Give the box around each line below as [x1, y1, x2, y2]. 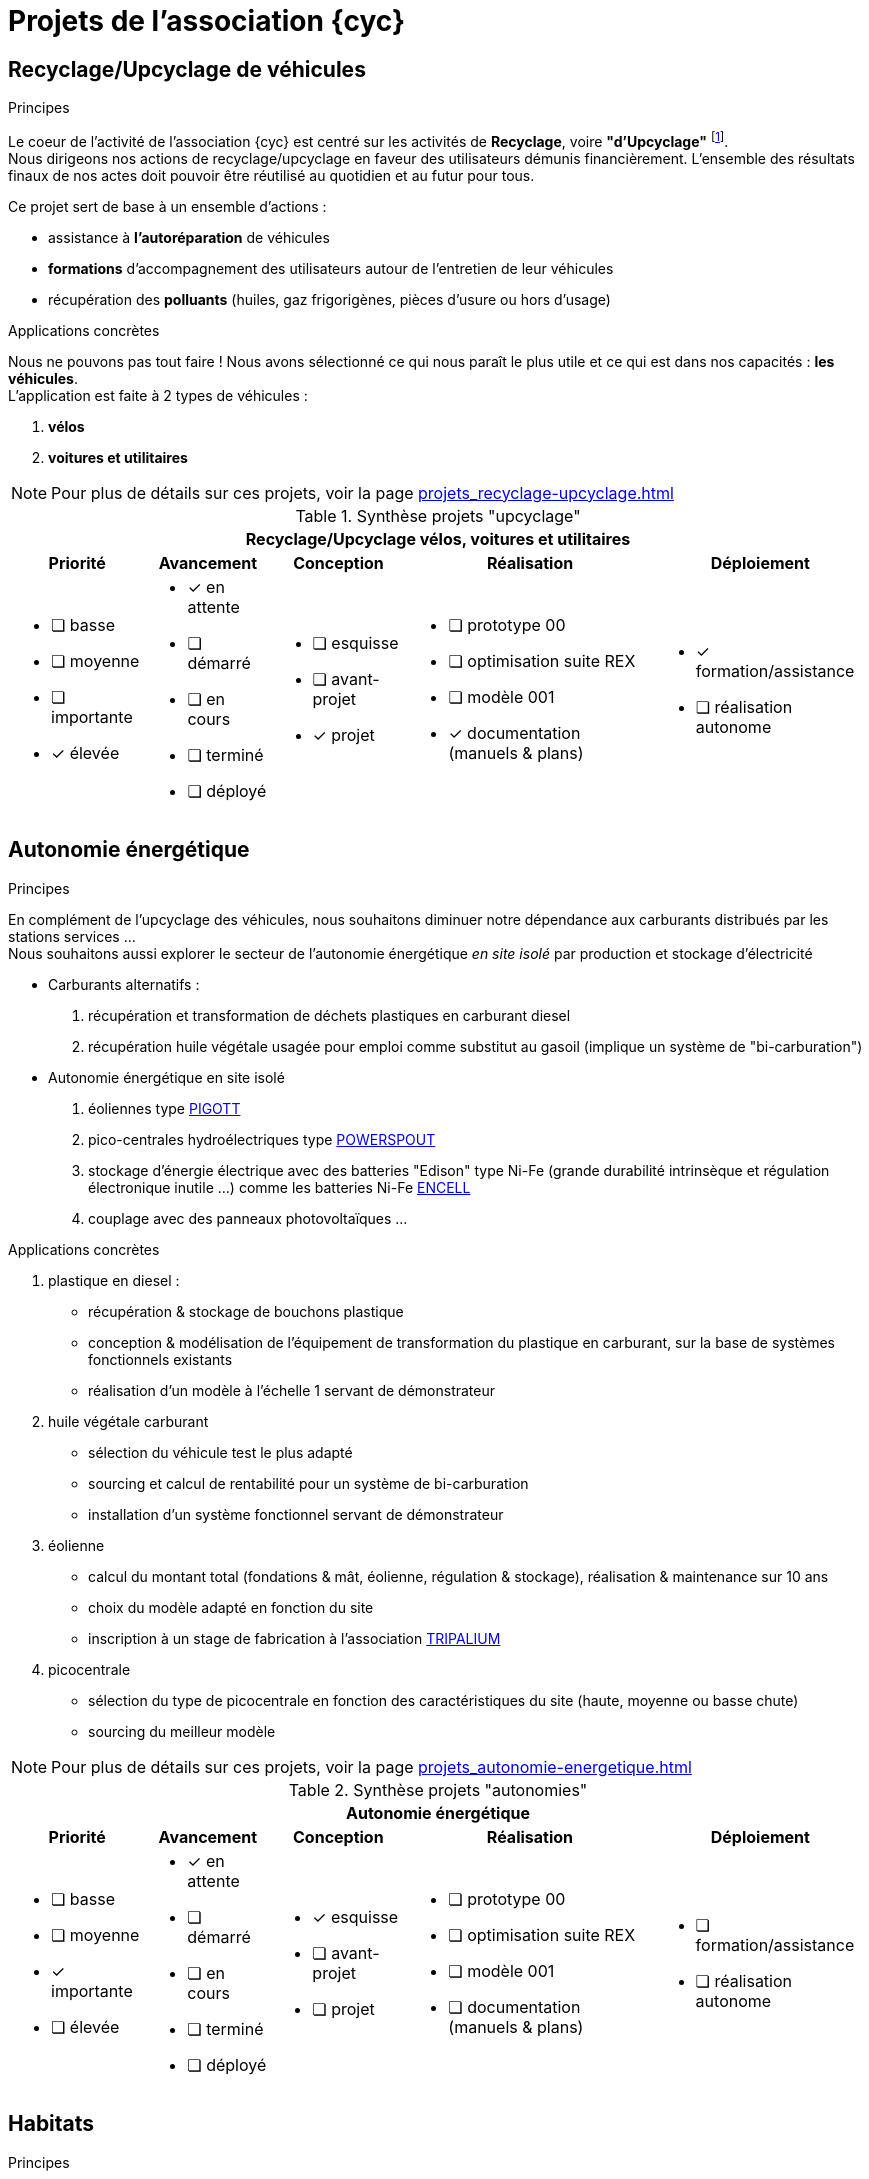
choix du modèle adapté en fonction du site [88, 1598, 374, 1616]
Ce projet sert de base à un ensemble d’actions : [8, 197, 327, 215]
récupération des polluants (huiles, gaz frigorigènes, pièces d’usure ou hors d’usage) [48, 290, 611, 308]
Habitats [8, 2111, 95, 2137]
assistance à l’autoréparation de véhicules [48, 228, 330, 246]
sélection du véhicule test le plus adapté [88, 1443, 353, 1461]
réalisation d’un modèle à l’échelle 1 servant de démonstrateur [88, 1381, 496, 1399]
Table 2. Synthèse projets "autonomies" [288, 1779, 588, 1800]
